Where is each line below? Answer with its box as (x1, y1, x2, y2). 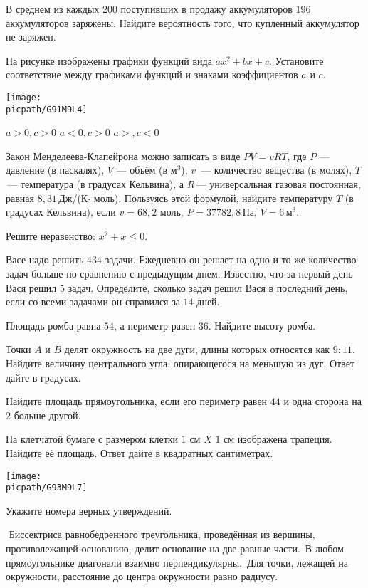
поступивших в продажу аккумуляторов (120, 1, 293, 16)
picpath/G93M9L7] (6, 483, 88, 493)
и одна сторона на (283, 394, 362, 409)
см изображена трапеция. (224, 431, 332, 446)
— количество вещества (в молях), (201, 162, 352, 177)
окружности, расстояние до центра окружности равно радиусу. (6, 569, 278, 584)
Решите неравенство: (6, 228, 95, 243)
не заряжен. (6, 29, 56, 44)
